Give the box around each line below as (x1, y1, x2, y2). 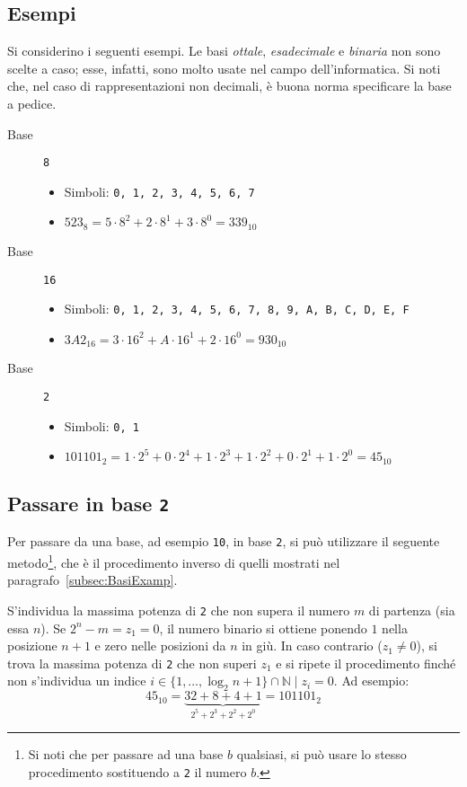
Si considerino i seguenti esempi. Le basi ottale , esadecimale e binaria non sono (7, 41, 441, 60)
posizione (7, 636, 57, 655)
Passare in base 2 (7, 490, 170, 517)
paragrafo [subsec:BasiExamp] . (7, 570, 178, 589)
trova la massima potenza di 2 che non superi (7, 653, 257, 672)
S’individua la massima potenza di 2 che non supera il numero (7, 600, 350, 619)
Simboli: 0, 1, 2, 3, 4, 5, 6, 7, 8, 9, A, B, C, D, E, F (64, 299, 410, 318)
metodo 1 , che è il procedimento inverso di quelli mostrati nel (7, 551, 340, 571)
